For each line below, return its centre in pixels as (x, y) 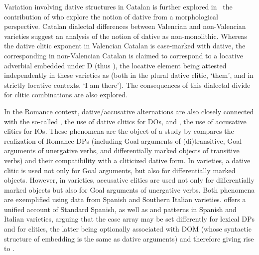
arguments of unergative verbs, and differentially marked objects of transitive (122, 150)
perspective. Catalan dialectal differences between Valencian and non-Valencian (125, 26)
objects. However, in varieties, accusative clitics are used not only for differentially (129, 180)
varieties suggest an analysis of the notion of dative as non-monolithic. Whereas (126, 36)
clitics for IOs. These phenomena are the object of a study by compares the (119, 131)
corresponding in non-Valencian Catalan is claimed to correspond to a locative (124, 55)
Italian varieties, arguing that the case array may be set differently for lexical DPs (129, 219)
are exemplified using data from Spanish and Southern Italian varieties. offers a (125, 199)
